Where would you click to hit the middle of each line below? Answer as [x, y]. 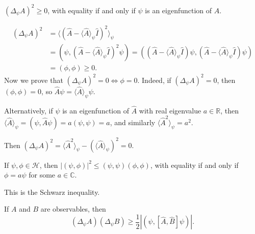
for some [42, 175]
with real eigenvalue [170, 110]
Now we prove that [34, 80]
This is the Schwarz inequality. [52, 192]
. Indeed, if [154, 80]
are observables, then [73, 209]
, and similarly [133, 122]
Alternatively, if [29, 110]
